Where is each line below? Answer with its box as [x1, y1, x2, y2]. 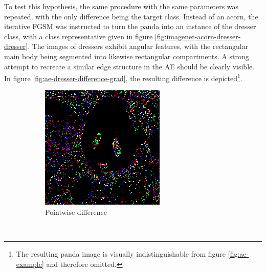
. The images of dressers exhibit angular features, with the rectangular [28, 41, 249, 52]
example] [16, 258, 44, 269]
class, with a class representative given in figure [4, 31, 153, 41]
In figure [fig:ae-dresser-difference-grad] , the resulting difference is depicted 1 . [4, 71, 242, 83]
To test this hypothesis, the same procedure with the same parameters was [4, 1, 239, 11]
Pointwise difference [45, 207, 107, 217]
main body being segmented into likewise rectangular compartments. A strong [4, 51, 249, 61]
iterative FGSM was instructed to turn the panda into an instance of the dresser [4, 21, 256, 32]
